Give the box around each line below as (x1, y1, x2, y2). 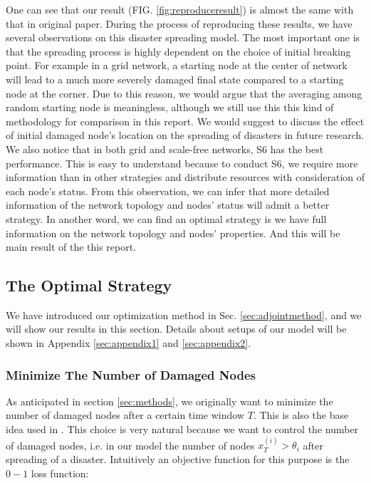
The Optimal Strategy (6, 274, 172, 296)
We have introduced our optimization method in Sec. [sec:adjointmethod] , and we (6, 307, 362, 322)
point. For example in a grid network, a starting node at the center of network (6, 58, 348, 73)
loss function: (31, 465, 89, 480)
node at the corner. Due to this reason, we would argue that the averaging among (6, 85, 362, 100)
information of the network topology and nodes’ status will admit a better (6, 197, 330, 212)
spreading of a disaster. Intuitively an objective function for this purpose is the (6, 452, 350, 467)
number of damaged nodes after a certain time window (6, 407, 245, 422)
